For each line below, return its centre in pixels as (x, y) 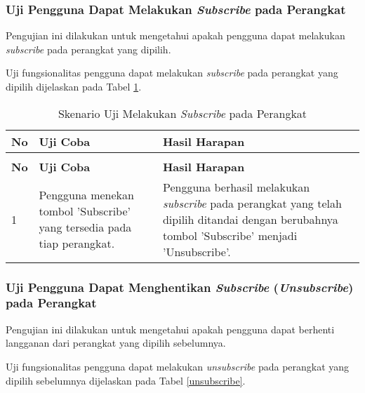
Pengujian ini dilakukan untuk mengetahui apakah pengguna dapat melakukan (175, 35)
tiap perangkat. (77, 244)
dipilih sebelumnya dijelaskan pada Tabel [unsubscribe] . (126, 380)
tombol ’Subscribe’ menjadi (230, 235)
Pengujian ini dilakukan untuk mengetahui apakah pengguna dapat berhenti (170, 329)
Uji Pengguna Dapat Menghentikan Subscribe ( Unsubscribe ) (180, 287)
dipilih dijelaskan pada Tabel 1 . (74, 86)
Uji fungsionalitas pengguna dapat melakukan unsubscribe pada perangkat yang (178, 366)
